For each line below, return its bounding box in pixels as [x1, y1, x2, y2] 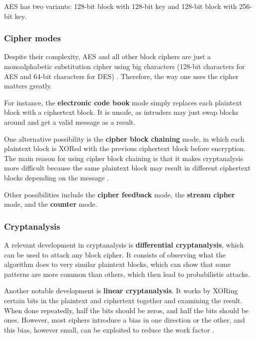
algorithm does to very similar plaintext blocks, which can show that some [4, 259, 231, 269]
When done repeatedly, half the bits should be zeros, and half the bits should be [4, 305, 249, 315]
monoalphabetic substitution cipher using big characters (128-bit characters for [4, 61, 245, 71]
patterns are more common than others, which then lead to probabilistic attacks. [4, 268, 250, 279]
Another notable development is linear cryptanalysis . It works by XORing [4, 285, 238, 296]
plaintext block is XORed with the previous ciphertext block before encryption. [4, 143, 246, 154]
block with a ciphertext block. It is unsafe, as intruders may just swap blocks [4, 107, 239, 117]
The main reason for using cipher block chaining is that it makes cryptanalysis [4, 153, 243, 163]
